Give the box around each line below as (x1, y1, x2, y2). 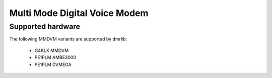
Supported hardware (9, 22, 81, 31)
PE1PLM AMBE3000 (34, 54, 77, 60)
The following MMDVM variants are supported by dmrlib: (9, 36, 127, 42)
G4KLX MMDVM (34, 47, 69, 53)
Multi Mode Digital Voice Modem (9, 7, 149, 18)
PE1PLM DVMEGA (34, 61, 72, 67)
